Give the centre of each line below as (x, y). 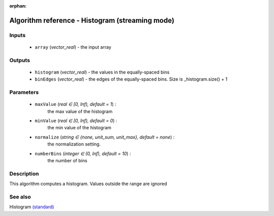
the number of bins (67, 160)
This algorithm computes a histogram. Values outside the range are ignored (88, 184)
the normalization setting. (74, 144)
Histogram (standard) (32, 207)
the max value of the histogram (80, 111)
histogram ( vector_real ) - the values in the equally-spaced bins (102, 72)
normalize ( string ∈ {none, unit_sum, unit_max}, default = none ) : (105, 137)
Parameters (24, 92)
